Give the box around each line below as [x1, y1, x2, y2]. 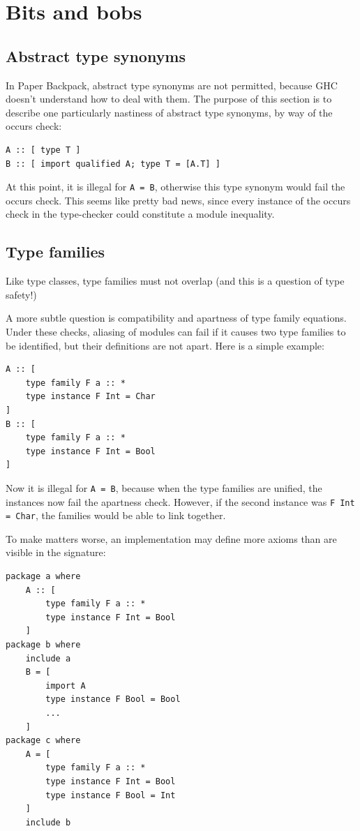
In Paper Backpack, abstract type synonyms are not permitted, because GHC [6, 77, 338, 92]
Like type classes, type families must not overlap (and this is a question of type [6, 274, 345, 288]
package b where [6, 640, 81, 650]
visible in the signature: [6, 545, 106, 560]
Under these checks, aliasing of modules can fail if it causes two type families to [6, 324, 346, 338]
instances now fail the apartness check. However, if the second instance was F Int [6, 494, 355, 509]
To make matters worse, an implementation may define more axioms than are [6, 531, 337, 546]
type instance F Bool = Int [45, 790, 176, 800]
